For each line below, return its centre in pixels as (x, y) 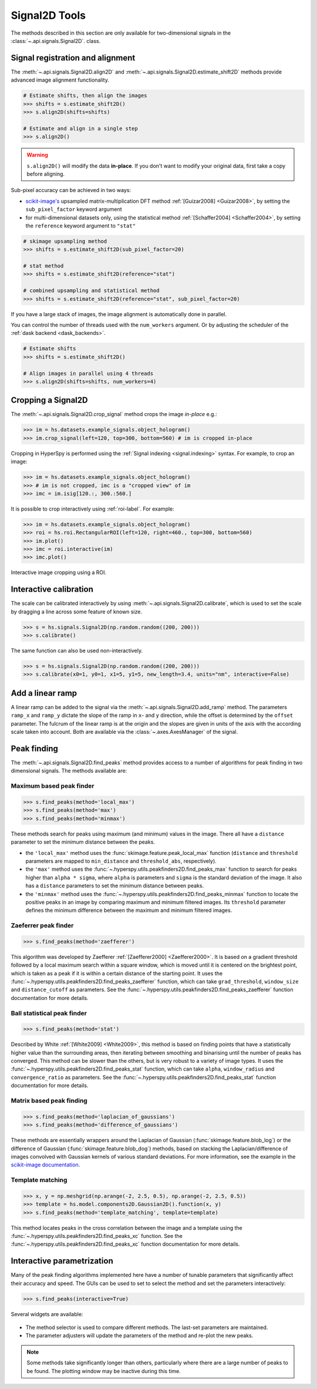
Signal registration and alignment (73, 58)
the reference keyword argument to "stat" (81, 226)
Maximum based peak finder (53, 786)
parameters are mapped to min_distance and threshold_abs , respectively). (121, 861)
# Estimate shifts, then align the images (85, 96)
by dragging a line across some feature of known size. (76, 612)
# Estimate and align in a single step (80, 128)
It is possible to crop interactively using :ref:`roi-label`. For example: (92, 509)
